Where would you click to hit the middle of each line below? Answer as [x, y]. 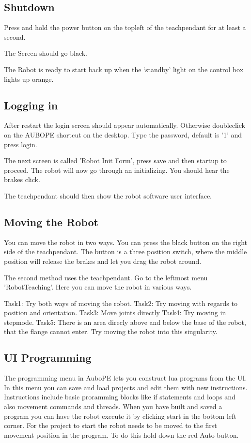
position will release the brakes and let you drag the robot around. [103, 261]
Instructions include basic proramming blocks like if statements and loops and [120, 397]
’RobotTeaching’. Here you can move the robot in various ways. [98, 287]
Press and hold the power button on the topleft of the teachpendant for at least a [125, 27]
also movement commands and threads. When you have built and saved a [113, 406]
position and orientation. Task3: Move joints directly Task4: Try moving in [115, 313]
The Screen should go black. [46, 53]
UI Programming [48, 358]
